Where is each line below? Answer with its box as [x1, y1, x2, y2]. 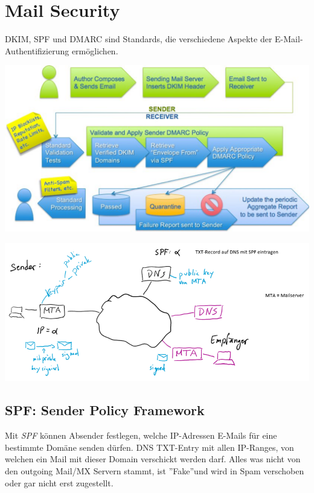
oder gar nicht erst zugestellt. [5, 476, 114, 489]
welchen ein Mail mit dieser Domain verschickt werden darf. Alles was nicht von [5, 453, 301, 465]
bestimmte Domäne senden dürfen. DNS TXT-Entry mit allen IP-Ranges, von [5, 441, 294, 453]
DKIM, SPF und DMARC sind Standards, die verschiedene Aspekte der [5, 33, 272, 45]
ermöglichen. [71, 44, 118, 57]
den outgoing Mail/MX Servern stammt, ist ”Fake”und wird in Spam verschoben [5, 465, 304, 477]
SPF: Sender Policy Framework [5, 401, 205, 419]
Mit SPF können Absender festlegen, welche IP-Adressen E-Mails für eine [5, 429, 277, 442]
